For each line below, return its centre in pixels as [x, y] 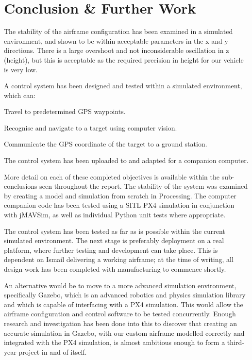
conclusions [21, 186]
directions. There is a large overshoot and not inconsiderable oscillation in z [117, 50]
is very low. [21, 69]
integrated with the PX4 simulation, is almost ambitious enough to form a [115, 342]
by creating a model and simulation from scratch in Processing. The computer [120, 195]
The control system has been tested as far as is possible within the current [115, 231]
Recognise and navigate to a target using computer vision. [91, 127]
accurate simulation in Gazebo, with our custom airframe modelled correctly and [124, 333]
